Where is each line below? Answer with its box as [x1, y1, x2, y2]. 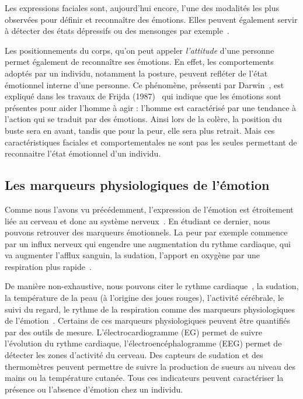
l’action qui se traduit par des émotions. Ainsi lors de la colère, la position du [5, 113, 282, 125]
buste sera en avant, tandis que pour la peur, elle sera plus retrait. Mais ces [5, 124, 275, 136]
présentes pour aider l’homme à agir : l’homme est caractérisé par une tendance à [5, 101, 297, 113]
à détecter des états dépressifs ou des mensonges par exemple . [5, 25, 229, 37]
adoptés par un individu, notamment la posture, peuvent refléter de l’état [5, 67, 268, 79]
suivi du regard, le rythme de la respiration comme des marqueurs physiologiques [5, 303, 295, 315]
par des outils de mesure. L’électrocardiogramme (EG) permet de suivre [5, 325, 262, 338]
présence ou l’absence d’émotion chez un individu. [5, 383, 183, 395]
